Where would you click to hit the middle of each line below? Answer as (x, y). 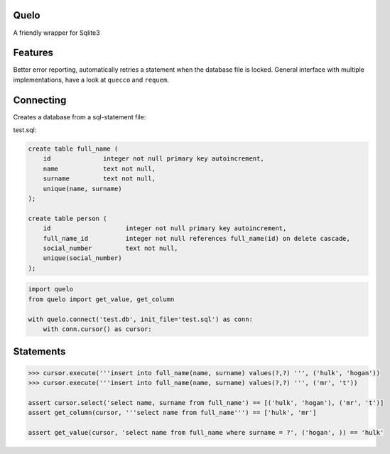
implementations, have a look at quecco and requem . (91, 80)
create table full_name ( (73, 149)
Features (33, 53)
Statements (39, 352)
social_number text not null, (110, 248)
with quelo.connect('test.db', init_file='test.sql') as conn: (141, 319)
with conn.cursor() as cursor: (97, 329)
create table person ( (67, 218)
